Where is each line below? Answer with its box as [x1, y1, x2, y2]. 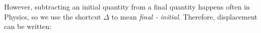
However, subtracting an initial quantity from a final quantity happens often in [4, 1, 250, 11]
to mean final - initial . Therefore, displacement [111, 11, 257, 21]
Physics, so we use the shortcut [4, 11, 101, 21]
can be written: [4, 21, 51, 31]
